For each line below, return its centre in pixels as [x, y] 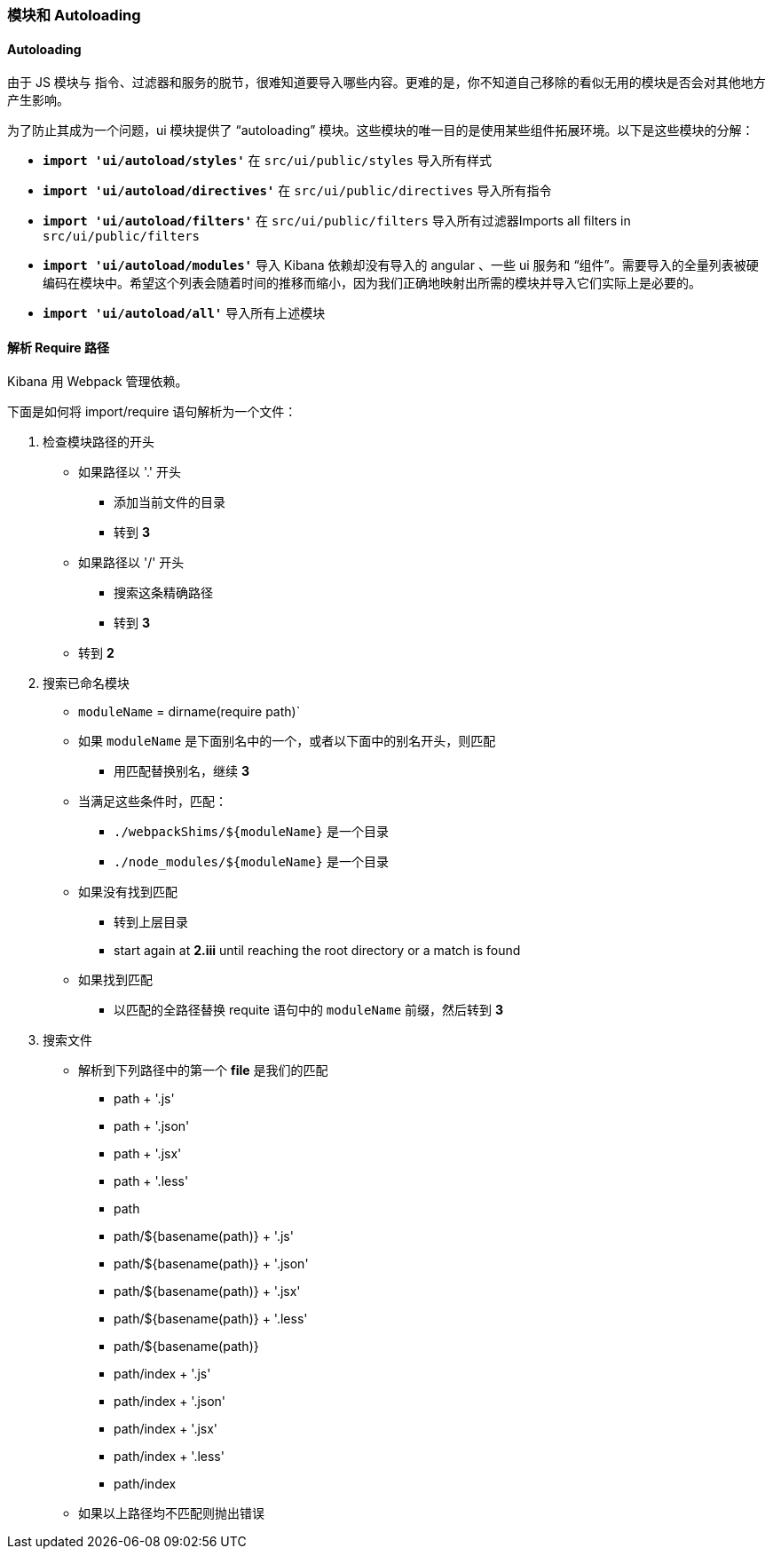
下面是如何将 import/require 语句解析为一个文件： [152, 412]
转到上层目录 [151, 922]
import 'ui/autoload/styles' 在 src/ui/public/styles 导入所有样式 [267, 161]
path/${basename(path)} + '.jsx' [207, 1291]
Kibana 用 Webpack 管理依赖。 [98, 382]
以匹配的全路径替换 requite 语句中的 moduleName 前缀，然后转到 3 [309, 1010]
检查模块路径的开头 [99, 442]
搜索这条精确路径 [163, 593]
